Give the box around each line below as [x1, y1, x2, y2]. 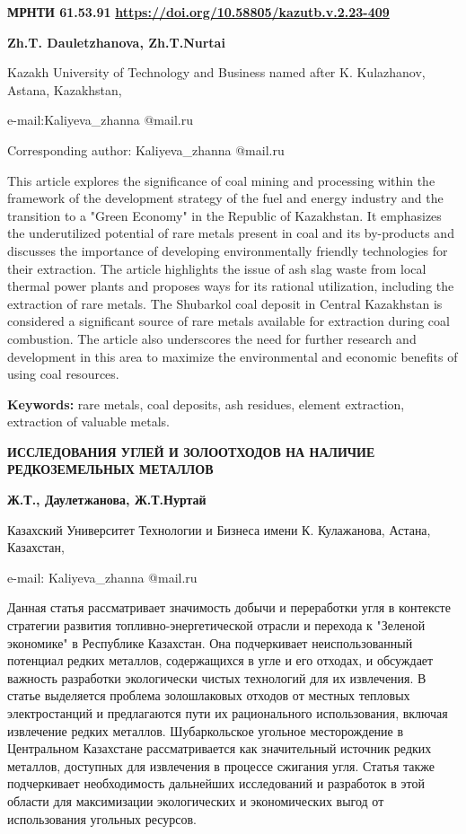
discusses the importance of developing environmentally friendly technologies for [7, 241, 448, 259]
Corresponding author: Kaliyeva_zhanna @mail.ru [7, 140, 285, 159]
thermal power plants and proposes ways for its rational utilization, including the [7, 277, 454, 295]
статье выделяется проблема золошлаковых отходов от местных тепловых [7, 686, 410, 705]
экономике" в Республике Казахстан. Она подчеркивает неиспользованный [7, 633, 413, 652]
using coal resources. [7, 364, 119, 383]
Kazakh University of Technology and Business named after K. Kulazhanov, [7, 63, 426, 82]
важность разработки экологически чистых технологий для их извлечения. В [7, 668, 426, 687]
